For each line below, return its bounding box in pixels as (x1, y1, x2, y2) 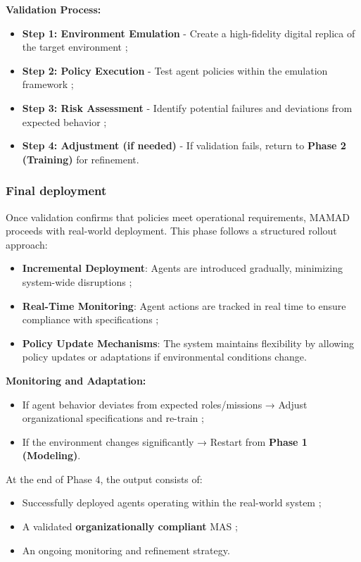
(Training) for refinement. (22, 151, 139, 166)
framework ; (22, 77, 74, 92)
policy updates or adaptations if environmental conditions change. (22, 349, 307, 364)
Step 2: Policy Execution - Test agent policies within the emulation (22, 63, 328, 77)
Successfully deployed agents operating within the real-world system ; (22, 495, 322, 510)
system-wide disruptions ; (22, 274, 132, 289)
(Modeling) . (22, 448, 81, 463)
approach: (6, 237, 48, 251)
